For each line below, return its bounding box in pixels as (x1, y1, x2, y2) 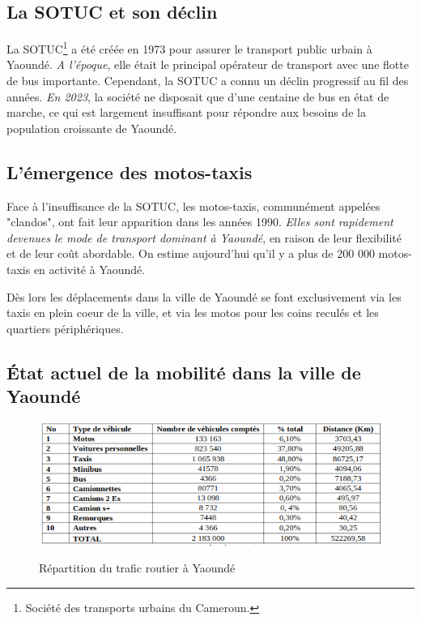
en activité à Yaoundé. (33, 261, 146, 277)
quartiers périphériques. (6, 319, 124, 336)
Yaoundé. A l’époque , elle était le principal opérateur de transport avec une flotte (6, 56, 409, 73)
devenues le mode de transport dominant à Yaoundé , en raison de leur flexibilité (6, 229, 402, 246)
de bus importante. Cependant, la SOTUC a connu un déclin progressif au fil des (6, 72, 409, 89)
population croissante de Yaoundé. (6, 119, 177, 136)
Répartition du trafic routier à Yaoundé (39, 559, 236, 576)
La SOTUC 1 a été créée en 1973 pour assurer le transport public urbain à (6, 38, 372, 57)
